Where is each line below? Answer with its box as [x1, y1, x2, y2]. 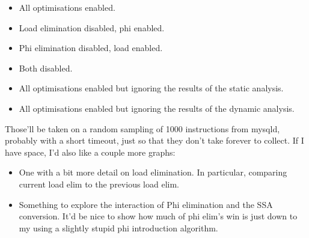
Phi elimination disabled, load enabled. [19, 41, 163, 54]
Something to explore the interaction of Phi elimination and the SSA [19, 198, 273, 210]
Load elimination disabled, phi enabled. [19, 21, 165, 34]
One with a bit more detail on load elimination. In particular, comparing [19, 166, 287, 178]
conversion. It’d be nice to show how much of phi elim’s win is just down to [19, 210, 298, 222]
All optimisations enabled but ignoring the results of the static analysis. [19, 82, 284, 94]
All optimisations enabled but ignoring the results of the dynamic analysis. [19, 102, 295, 114]
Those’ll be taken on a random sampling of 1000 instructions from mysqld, [5, 122, 280, 135]
